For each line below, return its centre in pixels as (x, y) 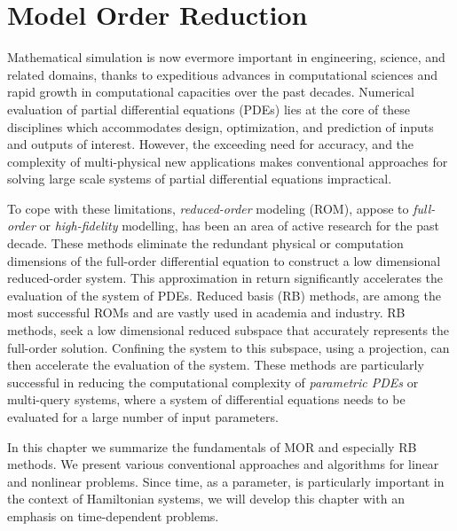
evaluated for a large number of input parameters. (143, 417)
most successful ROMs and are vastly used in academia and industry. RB (206, 312)
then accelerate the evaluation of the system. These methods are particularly (216, 365)
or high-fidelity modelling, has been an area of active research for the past (239, 226)
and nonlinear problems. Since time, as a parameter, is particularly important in (226, 481)
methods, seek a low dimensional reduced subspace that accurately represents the (228, 330)
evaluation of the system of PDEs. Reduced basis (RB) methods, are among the (224, 295)
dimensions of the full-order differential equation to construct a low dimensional (224, 260)
